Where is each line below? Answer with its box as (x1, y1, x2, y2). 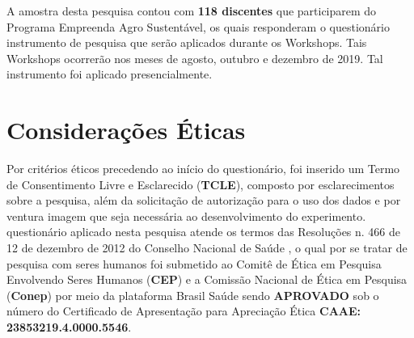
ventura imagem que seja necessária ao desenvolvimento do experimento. (6, 207, 366, 224)
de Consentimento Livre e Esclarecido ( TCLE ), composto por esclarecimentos (6, 175, 395, 192)
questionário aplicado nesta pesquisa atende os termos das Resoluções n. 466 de (6, 223, 401, 240)
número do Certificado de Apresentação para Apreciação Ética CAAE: (6, 302, 361, 319)
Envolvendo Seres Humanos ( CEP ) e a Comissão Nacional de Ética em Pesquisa (6, 271, 408, 288)
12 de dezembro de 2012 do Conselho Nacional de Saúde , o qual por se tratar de (6, 239, 408, 256)
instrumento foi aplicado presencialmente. (6, 65, 213, 82)
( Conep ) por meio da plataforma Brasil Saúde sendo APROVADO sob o (6, 286, 379, 303)
